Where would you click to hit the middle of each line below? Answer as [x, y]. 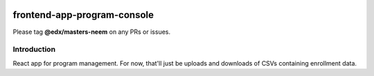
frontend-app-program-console [83, 15]
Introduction [34, 50]
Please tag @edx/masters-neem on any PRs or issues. [92, 32]
